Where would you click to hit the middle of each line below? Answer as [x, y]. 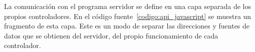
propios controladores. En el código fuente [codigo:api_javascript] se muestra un [128, 16]
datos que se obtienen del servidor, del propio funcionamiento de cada [111, 35]
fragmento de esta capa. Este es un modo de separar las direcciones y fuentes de [127, 26]
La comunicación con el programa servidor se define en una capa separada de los [127, 6]
